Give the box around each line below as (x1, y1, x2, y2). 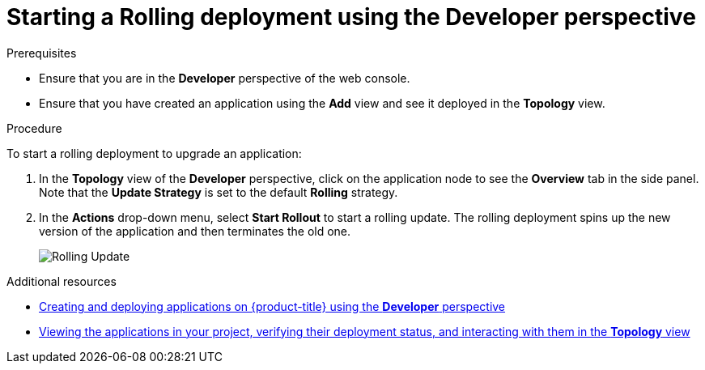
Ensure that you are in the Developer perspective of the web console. (39, 70, 410, 85)
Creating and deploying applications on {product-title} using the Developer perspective (39, 299, 506, 313)
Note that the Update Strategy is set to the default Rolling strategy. (39, 185, 398, 199)
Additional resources (6, 274, 117, 288)
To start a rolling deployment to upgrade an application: (6, 146, 302, 160)
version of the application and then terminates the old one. (39, 223, 351, 238)
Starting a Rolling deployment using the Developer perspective (6, 3, 696, 31)
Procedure (6, 121, 62, 135)
